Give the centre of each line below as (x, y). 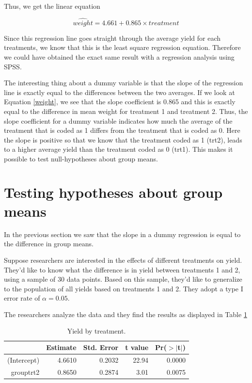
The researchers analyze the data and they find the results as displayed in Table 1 (126, 314)
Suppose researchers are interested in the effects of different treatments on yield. (123, 260)
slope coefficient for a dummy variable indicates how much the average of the (118, 120)
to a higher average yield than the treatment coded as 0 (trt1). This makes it (118, 149)
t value (137, 347)
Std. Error (101, 347)
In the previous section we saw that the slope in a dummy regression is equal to (122, 234)
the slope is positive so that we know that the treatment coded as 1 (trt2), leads (123, 139)
